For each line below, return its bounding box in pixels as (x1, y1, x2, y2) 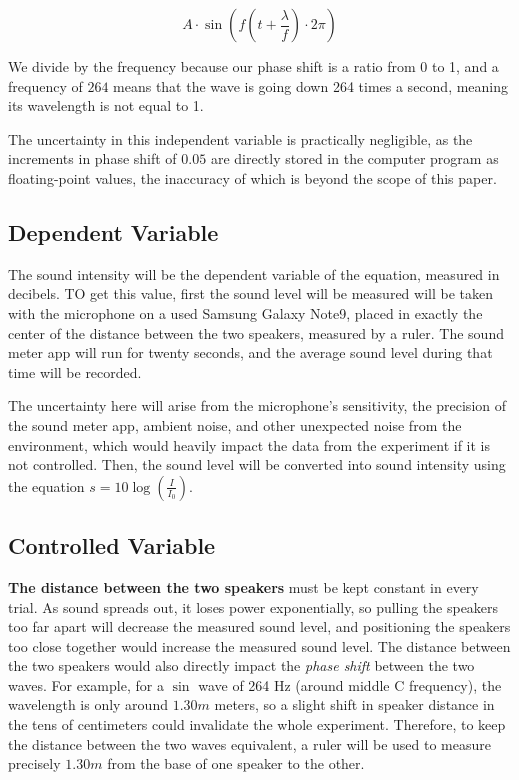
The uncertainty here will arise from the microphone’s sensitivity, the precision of (8, 395, 507, 416)
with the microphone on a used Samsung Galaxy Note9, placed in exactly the (8, 302, 483, 323)
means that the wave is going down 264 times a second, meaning (113, 75, 509, 96)
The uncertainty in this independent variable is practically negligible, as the (8, 128, 473, 149)
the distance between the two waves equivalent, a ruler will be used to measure (8, 733, 491, 754)
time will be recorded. (8, 361, 142, 382)
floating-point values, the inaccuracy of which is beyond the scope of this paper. (8, 167, 497, 188)
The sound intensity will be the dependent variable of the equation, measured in (8, 263, 500, 284)
